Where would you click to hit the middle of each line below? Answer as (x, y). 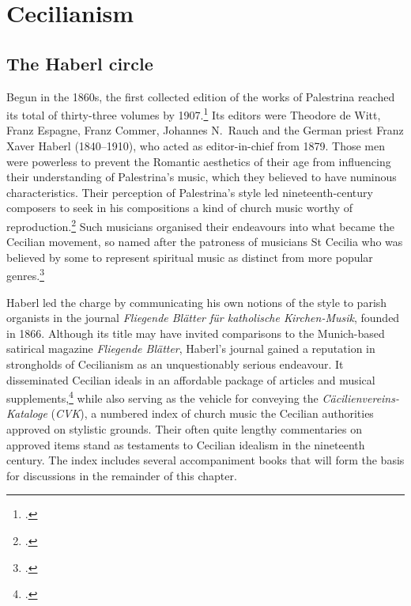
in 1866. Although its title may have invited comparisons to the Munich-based (196, 333)
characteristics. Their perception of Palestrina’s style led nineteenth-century (190, 192)
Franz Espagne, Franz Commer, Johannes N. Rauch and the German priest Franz (205, 130)
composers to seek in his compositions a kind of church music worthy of (180, 208)
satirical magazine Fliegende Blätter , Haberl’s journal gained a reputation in (191, 348)
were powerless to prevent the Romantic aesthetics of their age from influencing (199, 161)
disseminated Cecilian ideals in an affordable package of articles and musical (191, 379)
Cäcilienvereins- (360, 398)
